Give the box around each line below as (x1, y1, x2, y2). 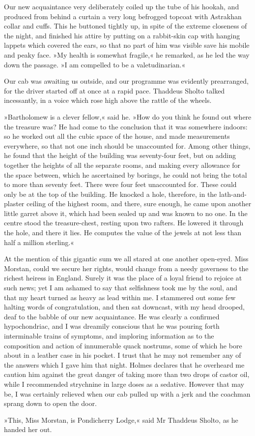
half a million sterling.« (4, 237, 74, 247)
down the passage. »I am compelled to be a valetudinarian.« (4, 59, 186, 69)
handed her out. (4, 424, 52, 435)
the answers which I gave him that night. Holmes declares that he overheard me (4, 359, 245, 370)
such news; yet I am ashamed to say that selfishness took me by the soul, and (4, 282, 238, 293)
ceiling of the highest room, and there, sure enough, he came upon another (27, 198, 252, 209)
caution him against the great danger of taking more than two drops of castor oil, (4, 369, 250, 379)
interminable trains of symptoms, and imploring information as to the (4, 331, 214, 341)
